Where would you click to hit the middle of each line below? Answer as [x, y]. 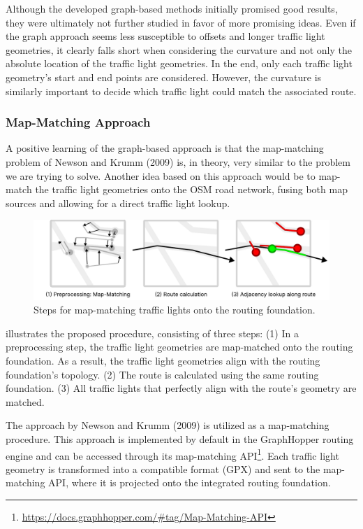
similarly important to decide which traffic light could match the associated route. [181, 91]
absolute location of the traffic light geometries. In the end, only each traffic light [179, 63]
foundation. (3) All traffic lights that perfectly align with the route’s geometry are [181, 388]
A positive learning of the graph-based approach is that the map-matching [165, 148]
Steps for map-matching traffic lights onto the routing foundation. [175, 310]
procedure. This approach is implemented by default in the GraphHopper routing [180, 438]
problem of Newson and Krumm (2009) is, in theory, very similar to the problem [178, 161]
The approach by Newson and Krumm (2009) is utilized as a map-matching [168, 425]
